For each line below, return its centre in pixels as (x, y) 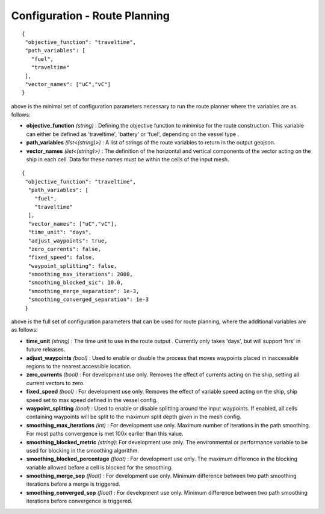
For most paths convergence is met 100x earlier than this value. (105, 434)
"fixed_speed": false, (61, 258)
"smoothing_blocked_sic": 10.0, (76, 283)
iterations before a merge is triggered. (73, 484)
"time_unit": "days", (60, 232)
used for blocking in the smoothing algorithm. (83, 450)
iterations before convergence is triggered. (79, 501)
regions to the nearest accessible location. (79, 366)
